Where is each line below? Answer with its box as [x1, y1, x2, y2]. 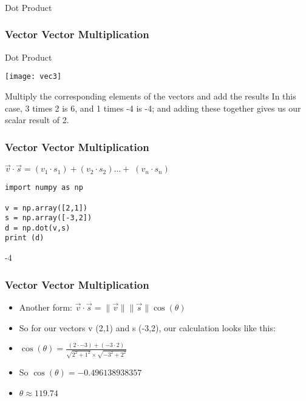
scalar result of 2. [5, 113, 69, 126]
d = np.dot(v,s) [5, 223, 70, 232]
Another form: [19, 300, 73, 313]
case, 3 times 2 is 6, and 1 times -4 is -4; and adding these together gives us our [5, 101, 301, 114]
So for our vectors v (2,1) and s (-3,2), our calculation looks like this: [19, 321, 276, 334]
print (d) [5, 234, 44, 243]
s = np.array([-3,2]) [5, 214, 92, 223]
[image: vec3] [5, 72, 62, 81]
